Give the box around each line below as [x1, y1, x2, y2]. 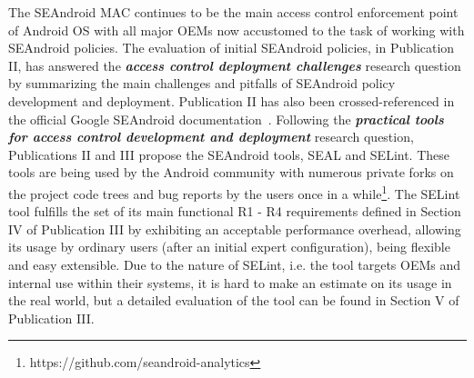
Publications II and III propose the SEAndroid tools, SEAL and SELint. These [8, 144, 450, 164]
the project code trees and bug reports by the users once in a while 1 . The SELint [8, 181, 460, 203]
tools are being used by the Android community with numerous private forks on [8, 163, 454, 182]
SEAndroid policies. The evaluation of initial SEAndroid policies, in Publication [8, 38, 455, 57]
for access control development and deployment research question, [8, 127, 414, 146]
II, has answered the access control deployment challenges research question [8, 55, 461, 75]
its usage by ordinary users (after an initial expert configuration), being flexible [8, 237, 450, 256]
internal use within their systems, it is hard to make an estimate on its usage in [8, 273, 452, 292]
